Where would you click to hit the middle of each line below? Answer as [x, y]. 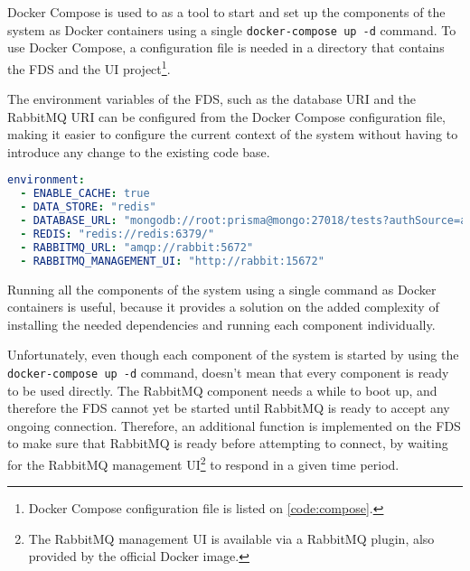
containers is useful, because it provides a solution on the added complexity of [223, 307]
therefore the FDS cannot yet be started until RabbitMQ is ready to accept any [229, 408]
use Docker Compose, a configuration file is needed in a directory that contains [226, 47]
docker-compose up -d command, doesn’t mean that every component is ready [228, 372]
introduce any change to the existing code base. [139, 151]
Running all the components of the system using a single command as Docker [222, 289]
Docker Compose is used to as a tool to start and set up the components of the [226, 12]
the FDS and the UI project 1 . [89, 67]
